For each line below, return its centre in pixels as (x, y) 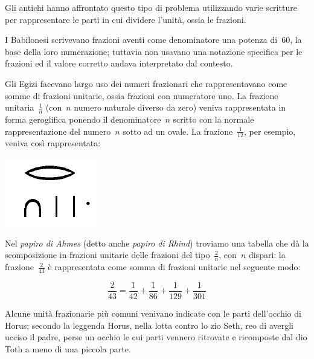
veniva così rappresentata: (53, 143)
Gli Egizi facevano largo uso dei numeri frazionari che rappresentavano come (146, 83)
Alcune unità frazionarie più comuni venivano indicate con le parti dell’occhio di (153, 313)
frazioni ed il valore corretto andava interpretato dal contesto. (119, 63)
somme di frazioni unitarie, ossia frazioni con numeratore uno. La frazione (142, 95)
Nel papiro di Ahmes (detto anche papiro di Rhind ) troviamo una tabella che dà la (157, 243)
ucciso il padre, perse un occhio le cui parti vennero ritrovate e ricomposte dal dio (156, 337)
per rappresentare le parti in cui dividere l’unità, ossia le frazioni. (126, 19)
